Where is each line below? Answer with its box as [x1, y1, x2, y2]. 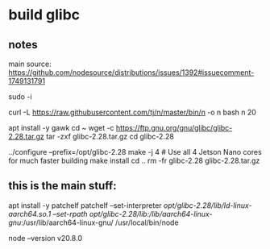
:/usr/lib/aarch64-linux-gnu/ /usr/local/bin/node [21, 218, 179, 227]
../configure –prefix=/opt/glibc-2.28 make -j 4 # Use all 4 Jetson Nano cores [8, 147, 262, 156]
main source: [8, 59, 52, 68]
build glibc [8, 6, 81, 24]
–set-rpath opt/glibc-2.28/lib [52, 209, 147, 218]
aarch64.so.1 [8, 209, 52, 218]
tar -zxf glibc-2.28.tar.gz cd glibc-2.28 [45, 131, 175, 141]
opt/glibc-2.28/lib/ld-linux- [164, 200, 252, 210]
